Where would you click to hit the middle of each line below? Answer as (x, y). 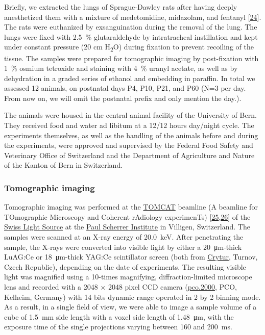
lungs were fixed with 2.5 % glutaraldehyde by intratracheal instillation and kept (131, 36)
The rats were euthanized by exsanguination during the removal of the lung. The (131, 27)
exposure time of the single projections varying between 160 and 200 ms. (118, 327)
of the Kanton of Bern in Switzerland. (64, 165)
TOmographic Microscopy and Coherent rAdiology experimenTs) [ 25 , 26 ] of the (127, 216)
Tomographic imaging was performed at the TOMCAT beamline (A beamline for (131, 207)
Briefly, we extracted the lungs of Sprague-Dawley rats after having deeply (121, 7)
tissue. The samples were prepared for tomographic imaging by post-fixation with (131, 58)
